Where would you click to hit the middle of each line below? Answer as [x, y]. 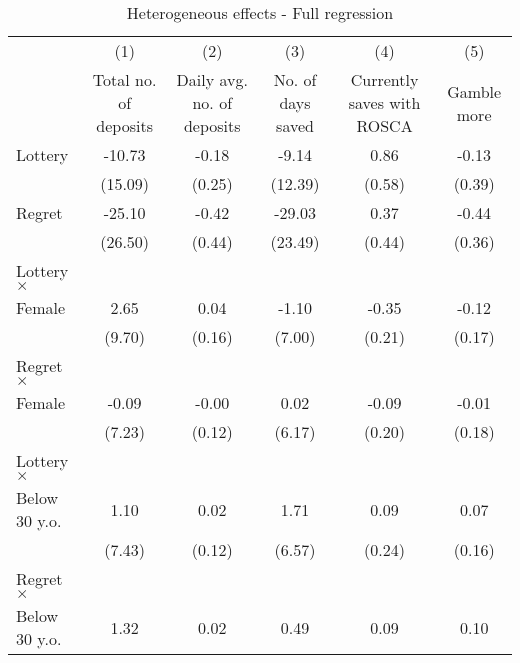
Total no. [124, 79]
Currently [384, 79]
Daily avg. [212, 79]
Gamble [474, 91]
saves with [384, 102]
